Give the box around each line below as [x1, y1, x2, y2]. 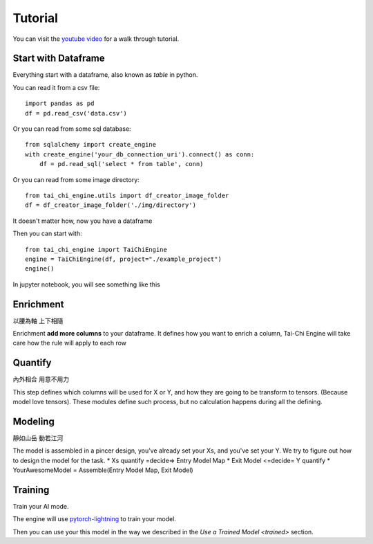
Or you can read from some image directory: [12, 175, 140, 183]
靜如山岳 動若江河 [12, 433, 64, 442]
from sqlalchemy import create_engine [25, 140, 157, 149]
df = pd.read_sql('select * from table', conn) [39, 160, 204, 168]
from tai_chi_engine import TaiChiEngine [25, 246, 167, 253]
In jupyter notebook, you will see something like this [12, 280, 160, 289]
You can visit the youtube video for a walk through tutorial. [12, 35, 180, 43]
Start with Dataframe [12, 53, 105, 64]
